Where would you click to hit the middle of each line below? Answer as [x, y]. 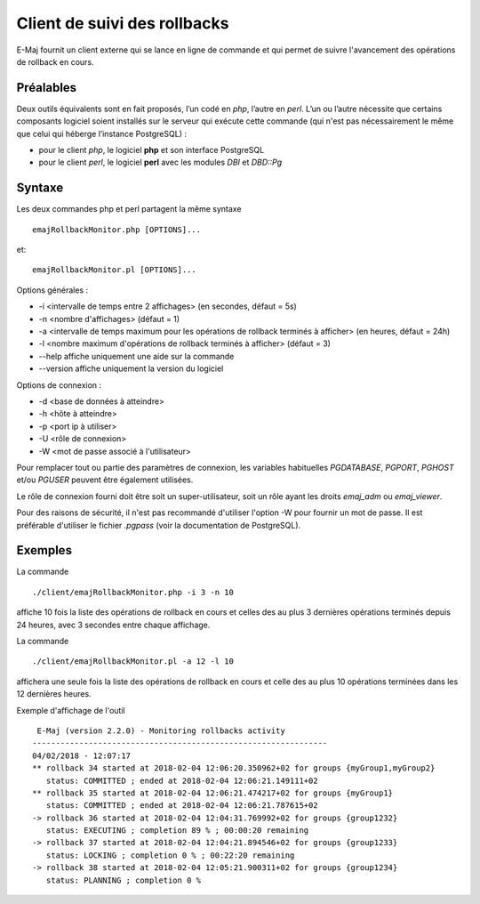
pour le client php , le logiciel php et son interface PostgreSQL [152, 150]
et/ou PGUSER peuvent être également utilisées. [105, 480]
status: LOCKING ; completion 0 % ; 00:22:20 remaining [170, 855]
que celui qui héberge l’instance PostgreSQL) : [101, 133]
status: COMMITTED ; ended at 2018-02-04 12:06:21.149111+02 [182, 780]
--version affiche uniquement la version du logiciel [131, 368]
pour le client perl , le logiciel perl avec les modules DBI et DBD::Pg [160, 162]
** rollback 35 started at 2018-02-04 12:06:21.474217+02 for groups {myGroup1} [213, 793]
